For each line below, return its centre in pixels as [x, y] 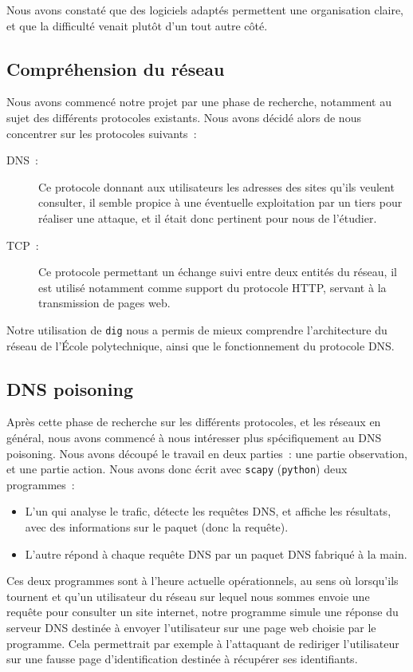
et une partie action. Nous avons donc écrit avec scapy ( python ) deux [177, 469]
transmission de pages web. [104, 303]
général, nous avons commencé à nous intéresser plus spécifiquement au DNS [194, 437]
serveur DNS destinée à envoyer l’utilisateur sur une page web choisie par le [191, 627]
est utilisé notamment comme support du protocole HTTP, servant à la [212, 287]
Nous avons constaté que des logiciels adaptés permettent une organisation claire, [205, 10]
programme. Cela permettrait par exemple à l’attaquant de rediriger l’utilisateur [203, 643]
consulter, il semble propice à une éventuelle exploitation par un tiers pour [220, 202]
